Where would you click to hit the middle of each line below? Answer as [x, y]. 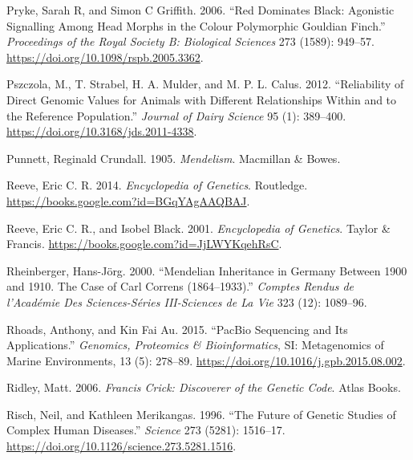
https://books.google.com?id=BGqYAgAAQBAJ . [128, 200]
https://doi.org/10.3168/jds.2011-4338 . [102, 131]
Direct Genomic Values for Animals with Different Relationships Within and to [202, 99]
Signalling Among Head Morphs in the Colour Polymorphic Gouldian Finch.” [196, 25]
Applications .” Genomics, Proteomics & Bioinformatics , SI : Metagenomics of [195, 345]
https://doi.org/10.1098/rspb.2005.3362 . [105, 57]
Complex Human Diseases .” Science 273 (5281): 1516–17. [146, 430]
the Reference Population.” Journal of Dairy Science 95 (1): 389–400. [176, 115]
